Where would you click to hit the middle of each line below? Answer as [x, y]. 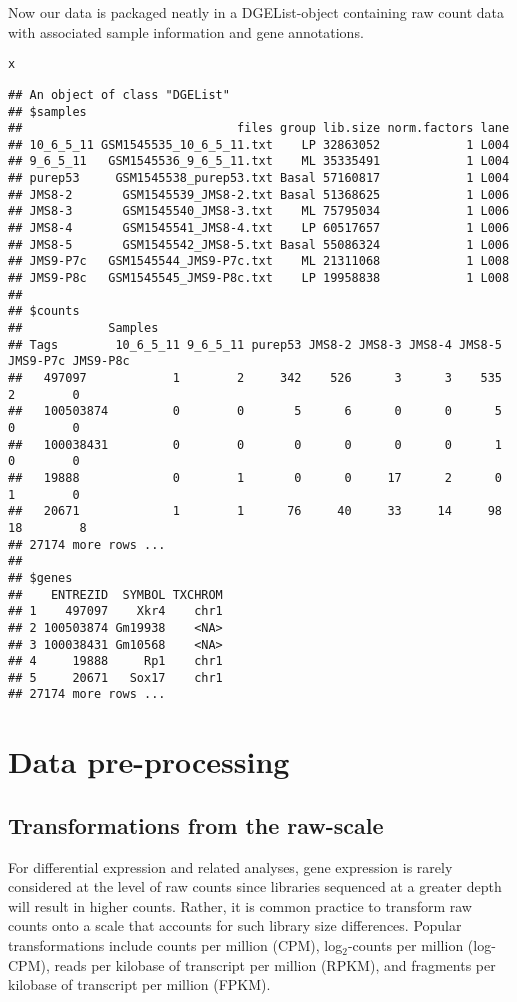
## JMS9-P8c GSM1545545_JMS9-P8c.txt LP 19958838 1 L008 [259, 278]
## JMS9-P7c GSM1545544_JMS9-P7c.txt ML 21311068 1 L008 [259, 261]
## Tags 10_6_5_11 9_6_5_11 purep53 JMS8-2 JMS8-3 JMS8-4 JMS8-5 [255, 344]
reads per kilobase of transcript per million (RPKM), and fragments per [275, 964]
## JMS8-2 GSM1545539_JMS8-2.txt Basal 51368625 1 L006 [259, 194]
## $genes [40, 577]
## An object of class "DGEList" [119, 94]
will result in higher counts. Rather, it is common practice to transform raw [240, 905]
